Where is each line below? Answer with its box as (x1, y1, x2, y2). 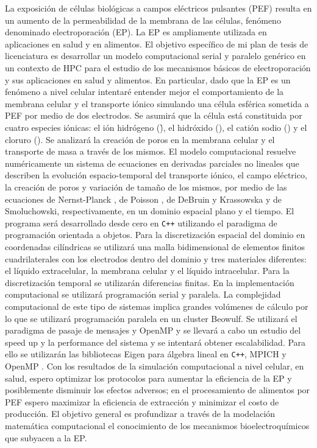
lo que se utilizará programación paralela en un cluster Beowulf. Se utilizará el (5, 312, 297, 324)
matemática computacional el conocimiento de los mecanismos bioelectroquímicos (5, 419, 310, 432)
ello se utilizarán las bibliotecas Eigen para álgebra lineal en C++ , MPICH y (5, 348, 287, 360)
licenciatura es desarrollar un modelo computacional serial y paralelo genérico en (5, 49, 306, 62)
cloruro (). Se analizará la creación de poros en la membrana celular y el (5, 133, 275, 145)
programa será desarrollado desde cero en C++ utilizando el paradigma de (5, 216, 277, 229)
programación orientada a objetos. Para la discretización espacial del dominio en (5, 228, 305, 241)
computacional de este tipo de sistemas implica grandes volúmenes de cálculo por (5, 299, 308, 312)
